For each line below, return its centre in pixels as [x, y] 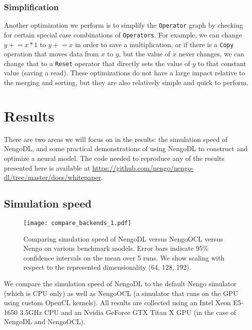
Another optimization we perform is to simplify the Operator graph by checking [124, 25]
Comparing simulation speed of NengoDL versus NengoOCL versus [123, 238]
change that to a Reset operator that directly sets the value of [97, 63]
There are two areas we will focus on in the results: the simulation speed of [116, 139]
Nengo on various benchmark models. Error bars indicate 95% [116, 248]
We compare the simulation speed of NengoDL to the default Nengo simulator [120, 283]
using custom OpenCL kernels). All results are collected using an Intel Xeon [117, 303]
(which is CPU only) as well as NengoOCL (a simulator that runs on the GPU [121, 293]
